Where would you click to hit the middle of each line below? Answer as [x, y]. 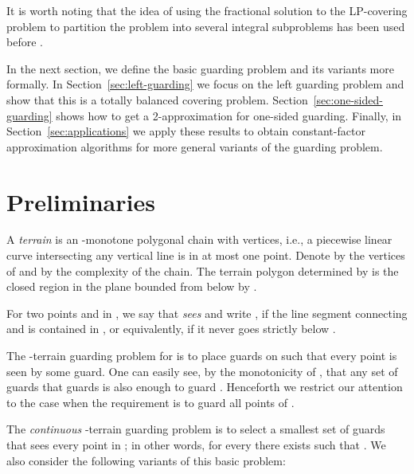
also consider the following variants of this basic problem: [146, 460]
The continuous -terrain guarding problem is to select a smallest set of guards [196, 429]
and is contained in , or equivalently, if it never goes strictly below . [171, 329]
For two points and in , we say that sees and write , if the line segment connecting [207, 313]
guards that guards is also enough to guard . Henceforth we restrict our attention [205, 387]
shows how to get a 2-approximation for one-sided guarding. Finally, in [229, 115]
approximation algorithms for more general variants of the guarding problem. [195, 146]
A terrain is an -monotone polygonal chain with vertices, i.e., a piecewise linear [199, 239]
